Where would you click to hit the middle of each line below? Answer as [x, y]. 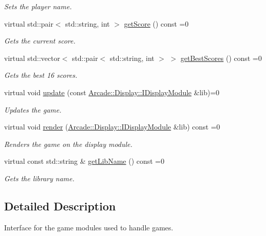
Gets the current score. [40, 41]
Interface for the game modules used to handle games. [89, 227]
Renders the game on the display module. [68, 144]
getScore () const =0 [156, 23]
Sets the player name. [38, 6]
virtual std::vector [32, 58]
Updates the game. [33, 109]
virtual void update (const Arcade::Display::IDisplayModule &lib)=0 [112, 92]
